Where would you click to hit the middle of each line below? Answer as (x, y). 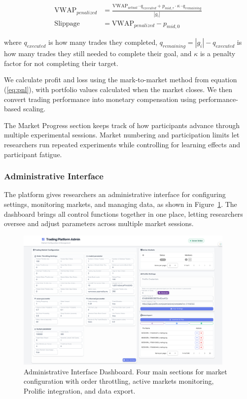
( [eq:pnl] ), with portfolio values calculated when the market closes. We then (118, 89)
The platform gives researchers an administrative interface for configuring (115, 194)
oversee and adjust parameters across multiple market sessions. (99, 223)
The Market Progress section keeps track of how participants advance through (122, 125)
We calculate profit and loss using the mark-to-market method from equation (121, 80)
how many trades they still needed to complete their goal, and (98, 53)
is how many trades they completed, (103, 42)
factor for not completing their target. (61, 63)
